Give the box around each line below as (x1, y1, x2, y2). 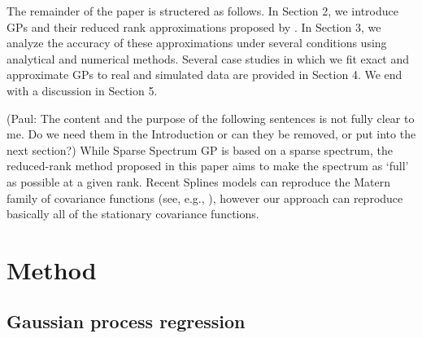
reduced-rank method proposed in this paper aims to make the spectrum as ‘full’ (7, 157, 409, 174)
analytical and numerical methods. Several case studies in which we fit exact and (7, 50, 410, 67)
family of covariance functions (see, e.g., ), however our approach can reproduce (7, 189, 403, 206)
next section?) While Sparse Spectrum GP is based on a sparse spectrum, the (7, 141, 394, 158)
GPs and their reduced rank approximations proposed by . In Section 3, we (7, 18, 381, 35)
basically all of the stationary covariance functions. (7, 205, 259, 222)
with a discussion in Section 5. (7, 81, 158, 99)
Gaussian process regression (7, 309, 246, 334)
